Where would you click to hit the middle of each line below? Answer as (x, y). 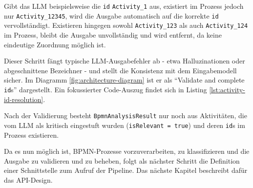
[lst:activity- (227, 89)
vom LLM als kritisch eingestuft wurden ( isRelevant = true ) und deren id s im (125, 125)
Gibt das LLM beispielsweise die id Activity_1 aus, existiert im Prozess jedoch (124, 6)
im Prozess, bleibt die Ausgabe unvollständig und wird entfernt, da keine (113, 34)
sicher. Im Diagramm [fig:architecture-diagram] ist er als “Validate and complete (124, 80)
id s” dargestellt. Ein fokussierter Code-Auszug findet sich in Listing (105, 89)
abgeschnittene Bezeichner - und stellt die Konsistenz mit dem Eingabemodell (120, 70)
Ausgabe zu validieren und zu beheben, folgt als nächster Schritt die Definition (122, 160)
